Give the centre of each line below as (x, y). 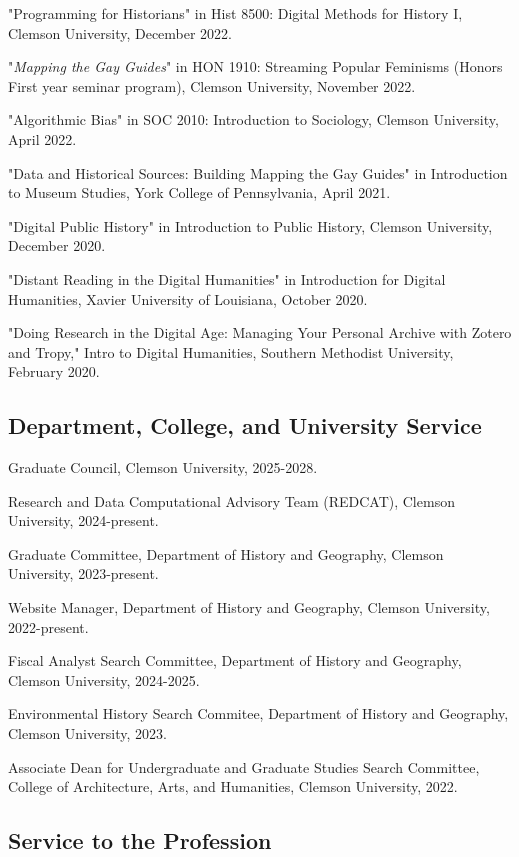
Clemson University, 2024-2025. (104, 679)
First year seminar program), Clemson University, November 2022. (212, 85)
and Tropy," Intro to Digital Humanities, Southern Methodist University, (231, 351)
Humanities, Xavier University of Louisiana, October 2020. (188, 298)
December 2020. (57, 245)
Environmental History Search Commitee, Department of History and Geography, (258, 713)
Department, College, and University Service (245, 425)
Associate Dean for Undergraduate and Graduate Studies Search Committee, (244, 766)
